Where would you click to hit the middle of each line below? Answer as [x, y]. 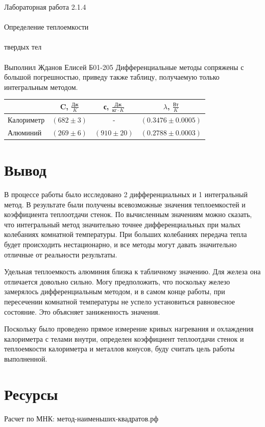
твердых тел [23, 47]
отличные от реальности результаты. [61, 254]
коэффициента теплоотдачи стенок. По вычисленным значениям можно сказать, [128, 214]
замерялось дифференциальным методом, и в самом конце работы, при [115, 291]
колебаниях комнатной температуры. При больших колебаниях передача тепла [126, 234]
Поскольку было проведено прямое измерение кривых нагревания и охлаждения [129, 329]
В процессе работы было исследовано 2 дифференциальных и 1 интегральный [126, 194]
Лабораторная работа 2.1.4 [45, 7]
